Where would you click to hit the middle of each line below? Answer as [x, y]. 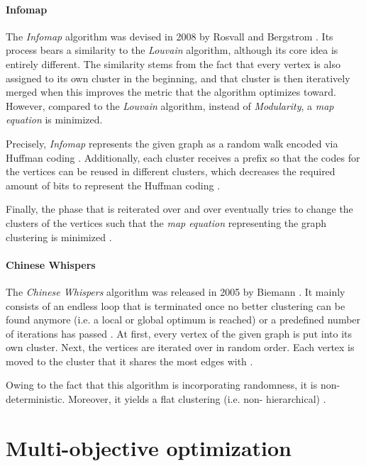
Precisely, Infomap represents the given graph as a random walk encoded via [172, 143]
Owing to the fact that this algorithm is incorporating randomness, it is [162, 385]
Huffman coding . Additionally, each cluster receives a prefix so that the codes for [183, 157]
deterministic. [35, 399]
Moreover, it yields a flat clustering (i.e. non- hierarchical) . [197, 399]
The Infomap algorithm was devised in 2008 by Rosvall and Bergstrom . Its [170, 36]
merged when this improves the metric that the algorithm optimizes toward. [171, 92]
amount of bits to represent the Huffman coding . [113, 185]
